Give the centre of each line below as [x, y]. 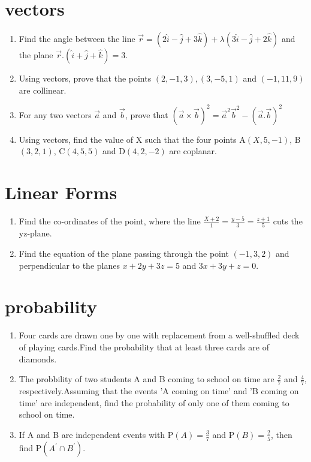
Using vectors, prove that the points [85, 78]
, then [282, 434]
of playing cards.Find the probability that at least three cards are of [144, 346]
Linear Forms [61, 192]
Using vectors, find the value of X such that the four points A [132, 139]
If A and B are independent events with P [96, 434]
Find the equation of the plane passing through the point [124, 253]
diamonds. [38, 358]
